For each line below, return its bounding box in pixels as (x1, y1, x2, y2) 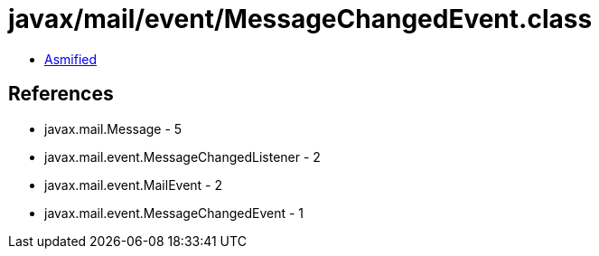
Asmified (44, 51, 98, 67)
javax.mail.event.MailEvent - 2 (44, 176, 223, 193)
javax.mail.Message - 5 (44, 120, 183, 137)
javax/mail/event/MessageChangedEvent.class (8, 4, 593, 34)
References (8, 82, 114, 106)
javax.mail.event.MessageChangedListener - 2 (44, 148, 321, 165)
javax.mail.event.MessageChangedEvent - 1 (44, 204, 304, 221)
